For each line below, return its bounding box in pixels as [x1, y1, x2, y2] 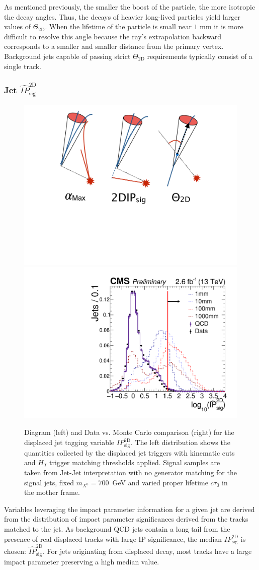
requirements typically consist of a [147, 50, 253, 61]
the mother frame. [24, 487, 80, 497]
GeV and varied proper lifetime [112, 477, 208, 487]
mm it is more [200, 21, 243, 32]
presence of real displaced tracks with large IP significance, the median [4, 533, 222, 544]
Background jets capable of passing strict [4, 50, 131, 61]
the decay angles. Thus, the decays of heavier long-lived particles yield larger [4, 11, 240, 22]
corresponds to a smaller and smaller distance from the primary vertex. [4, 41, 224, 51]
